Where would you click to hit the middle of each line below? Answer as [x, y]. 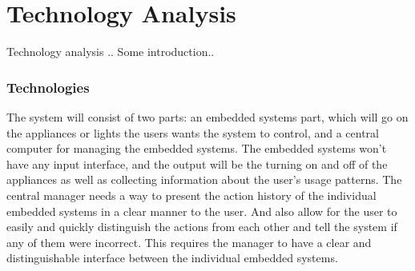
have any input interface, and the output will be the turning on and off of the [197, 163]
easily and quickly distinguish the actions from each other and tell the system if [202, 227]
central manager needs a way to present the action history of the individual [191, 195]
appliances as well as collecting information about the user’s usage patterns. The [204, 179]
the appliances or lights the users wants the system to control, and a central [193, 132]
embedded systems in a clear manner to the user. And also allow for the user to [202, 211]
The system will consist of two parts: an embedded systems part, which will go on [207, 116]
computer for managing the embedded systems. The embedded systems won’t [197, 148]
